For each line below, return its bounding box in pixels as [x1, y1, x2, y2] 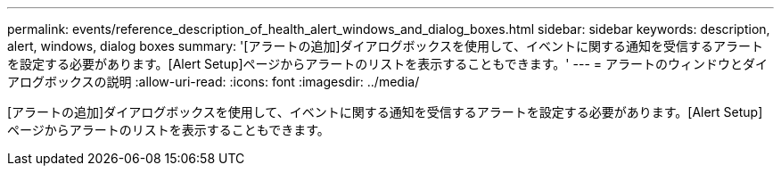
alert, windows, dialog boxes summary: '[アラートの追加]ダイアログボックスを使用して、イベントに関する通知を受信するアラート [7, 38, 763, 54]
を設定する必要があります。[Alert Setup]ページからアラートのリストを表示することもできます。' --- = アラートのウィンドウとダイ [7, 56, 768, 71]
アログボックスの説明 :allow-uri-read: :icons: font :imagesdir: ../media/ [7, 74, 420, 89]
